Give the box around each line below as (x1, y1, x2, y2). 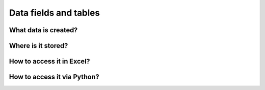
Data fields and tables (9, 7, 100, 18)
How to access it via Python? (9, 73, 100, 81)
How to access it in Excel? (9, 57, 90, 66)
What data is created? (9, 26, 78, 34)
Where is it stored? (9, 42, 68, 50)
